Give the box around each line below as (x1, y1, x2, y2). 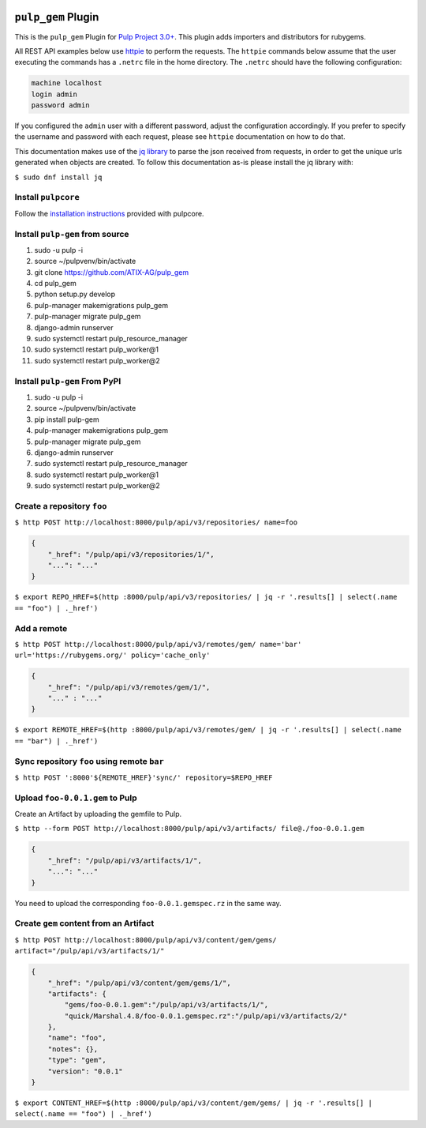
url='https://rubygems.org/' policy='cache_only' (14, 651, 211, 660)
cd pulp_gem (34, 279, 77, 288)
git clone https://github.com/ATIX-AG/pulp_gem (34, 267, 189, 276)
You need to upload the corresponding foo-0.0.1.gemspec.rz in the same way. (14, 898, 282, 908)
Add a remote (14, 622, 68, 634)
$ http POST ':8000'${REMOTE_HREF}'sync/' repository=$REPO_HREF (14, 773, 273, 782)
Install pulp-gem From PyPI (14, 375, 121, 386)
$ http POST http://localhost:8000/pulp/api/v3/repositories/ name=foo (14, 518, 298, 527)
